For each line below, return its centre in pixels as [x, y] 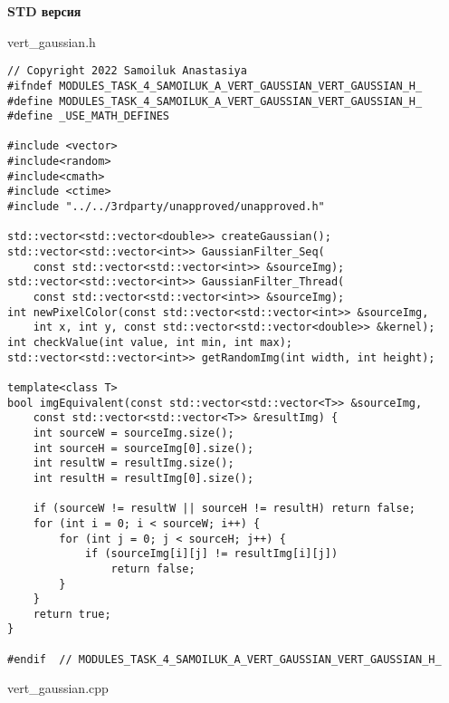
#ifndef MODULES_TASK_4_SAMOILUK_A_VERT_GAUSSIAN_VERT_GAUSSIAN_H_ [215, 86]
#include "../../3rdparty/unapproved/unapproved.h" [166, 207]
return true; [72, 614]
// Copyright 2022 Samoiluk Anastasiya [127, 71]
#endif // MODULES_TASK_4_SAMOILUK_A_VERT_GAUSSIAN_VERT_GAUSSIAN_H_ [224, 659]
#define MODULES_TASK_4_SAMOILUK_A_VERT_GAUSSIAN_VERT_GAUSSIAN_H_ [215, 101]
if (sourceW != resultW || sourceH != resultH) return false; [224, 509]
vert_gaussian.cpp [58, 688]
